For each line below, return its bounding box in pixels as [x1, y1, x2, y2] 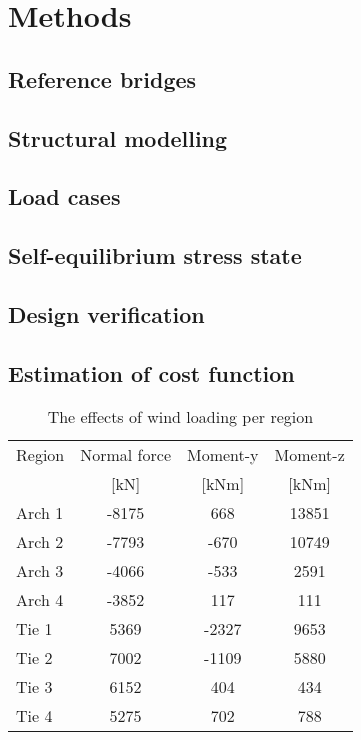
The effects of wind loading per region [47, 405, 314, 429]
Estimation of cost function [8, 357, 295, 388]
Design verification [8, 298, 205, 329]
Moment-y [187, 443, 259, 467]
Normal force [80, 443, 171, 467]
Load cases [8, 181, 121, 212]
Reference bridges [8, 63, 197, 94]
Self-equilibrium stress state [8, 240, 302, 271]
